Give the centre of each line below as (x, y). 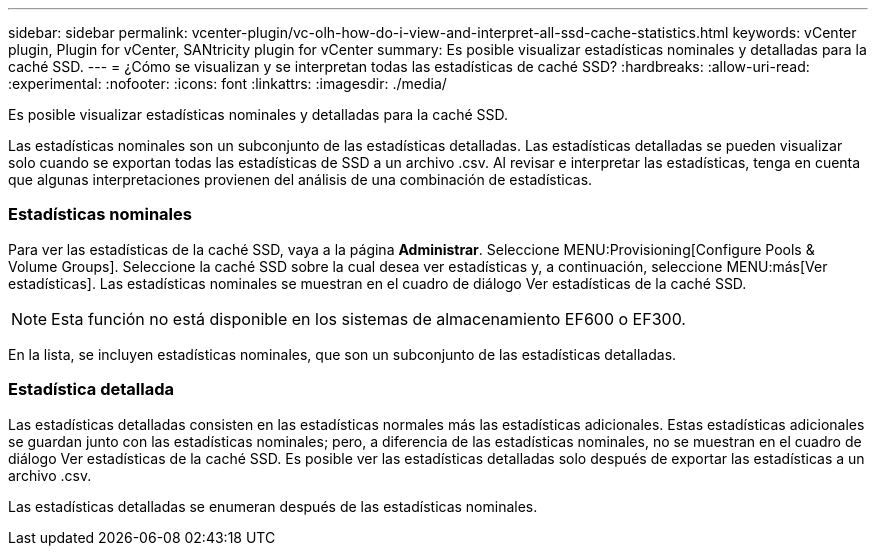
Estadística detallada (91, 389)
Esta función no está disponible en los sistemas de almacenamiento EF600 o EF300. (368, 318)
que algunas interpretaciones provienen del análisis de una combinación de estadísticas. (300, 179)
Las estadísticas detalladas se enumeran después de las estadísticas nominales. (273, 506)
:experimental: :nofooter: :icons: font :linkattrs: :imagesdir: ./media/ (227, 83)
